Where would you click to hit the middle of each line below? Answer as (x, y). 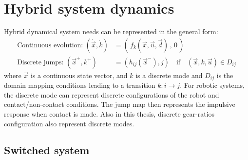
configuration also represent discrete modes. (69, 123)
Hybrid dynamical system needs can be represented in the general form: (111, 31)
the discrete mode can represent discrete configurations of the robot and (112, 94)
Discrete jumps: (40, 62)
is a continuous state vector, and (79, 75)
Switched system (47, 150)
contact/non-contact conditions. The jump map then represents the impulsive (120, 104)
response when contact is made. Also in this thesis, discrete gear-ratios (109, 114)
